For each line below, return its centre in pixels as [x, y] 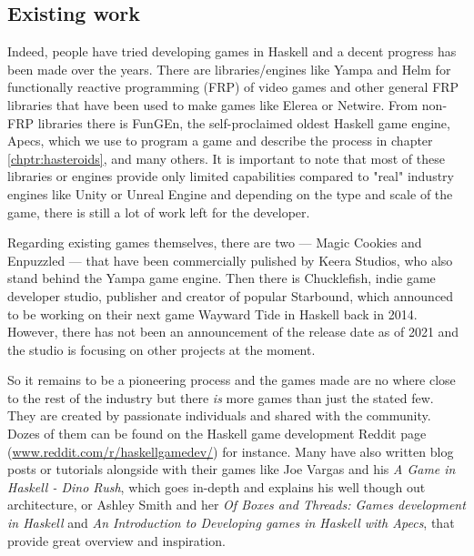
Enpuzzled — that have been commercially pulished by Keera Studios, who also [230, 260]
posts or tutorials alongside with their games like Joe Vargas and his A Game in [232, 469]
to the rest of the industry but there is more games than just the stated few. [221, 397]
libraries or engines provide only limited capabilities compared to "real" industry [231, 176]
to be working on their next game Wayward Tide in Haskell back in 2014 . [212, 313]
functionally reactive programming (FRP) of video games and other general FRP [233, 87]
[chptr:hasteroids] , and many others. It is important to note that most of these [226, 158]
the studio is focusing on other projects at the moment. [161, 349]
